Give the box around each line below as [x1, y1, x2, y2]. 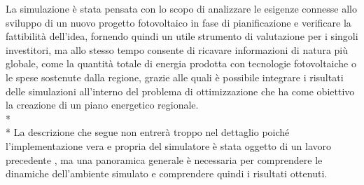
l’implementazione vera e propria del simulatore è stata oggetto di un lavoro [6, 138, 332, 153]
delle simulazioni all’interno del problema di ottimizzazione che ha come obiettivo [6, 83, 355, 98]
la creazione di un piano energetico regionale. [6, 97, 199, 112]
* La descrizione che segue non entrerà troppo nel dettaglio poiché [6, 125, 290, 139]
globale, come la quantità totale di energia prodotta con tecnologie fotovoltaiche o [6, 56, 356, 71]
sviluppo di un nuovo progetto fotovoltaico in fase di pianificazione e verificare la [6, 15, 351, 29]
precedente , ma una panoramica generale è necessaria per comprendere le [6, 152, 323, 167]
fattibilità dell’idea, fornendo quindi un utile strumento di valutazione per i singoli [6, 29, 358, 43]
